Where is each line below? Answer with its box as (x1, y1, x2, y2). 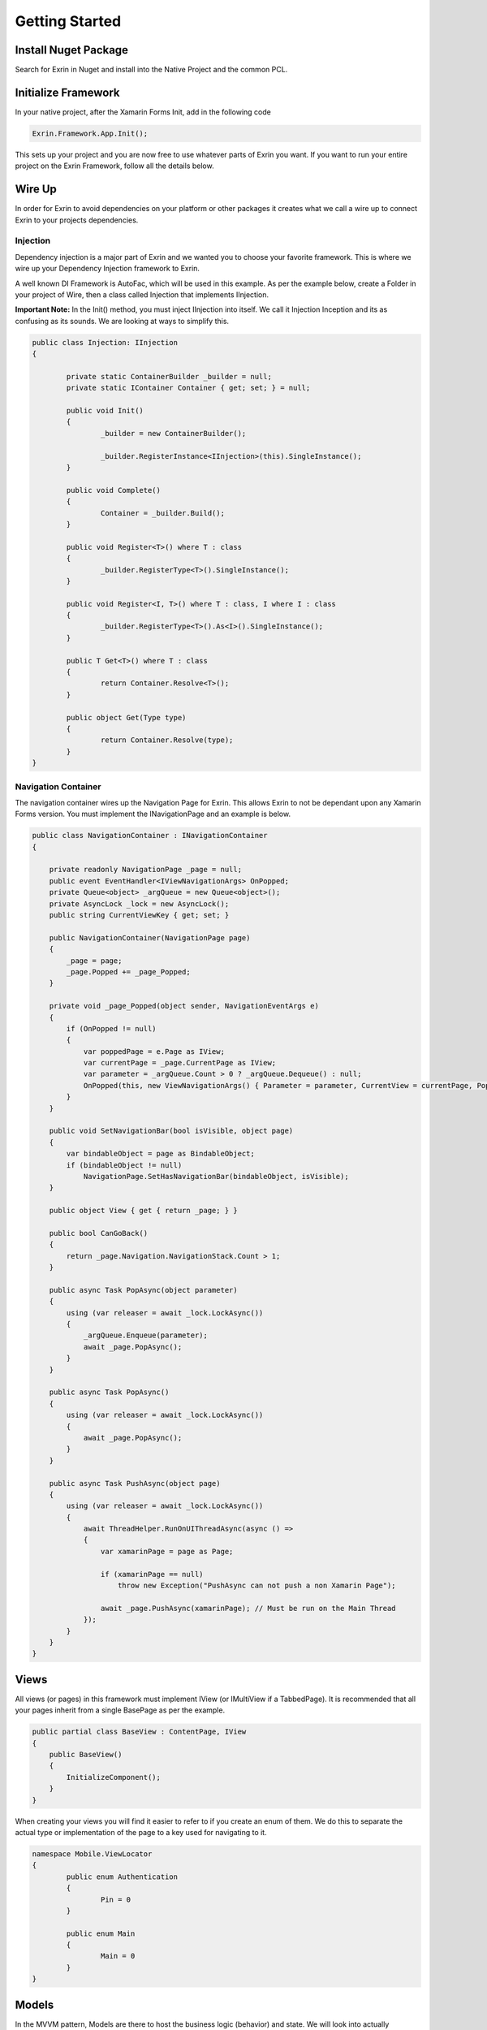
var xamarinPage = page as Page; (100, 1547, 234, 1556)
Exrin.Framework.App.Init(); (32, 128, 149, 138)
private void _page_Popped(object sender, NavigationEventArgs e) (49, 1001, 320, 1011)
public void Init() (66, 406, 144, 416)
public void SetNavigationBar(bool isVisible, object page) (49, 1126, 294, 1136)
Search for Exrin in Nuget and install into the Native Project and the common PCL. (15, 65, 288, 75)
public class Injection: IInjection (32, 338, 179, 347)
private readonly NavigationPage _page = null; (49, 865, 243, 875)
